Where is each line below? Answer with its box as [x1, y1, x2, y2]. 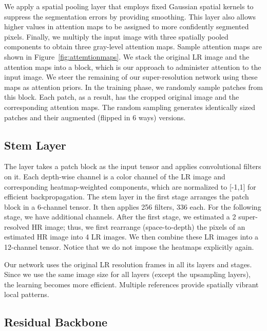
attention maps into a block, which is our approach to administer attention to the [4, 61, 261, 72]
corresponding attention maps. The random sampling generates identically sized [4, 101, 255, 112]
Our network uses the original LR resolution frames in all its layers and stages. [4, 259, 252, 269]
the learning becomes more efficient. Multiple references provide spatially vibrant [4, 279, 259, 289]
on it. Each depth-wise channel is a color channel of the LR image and [4, 171, 225, 181]
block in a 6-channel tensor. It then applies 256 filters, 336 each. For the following [4, 201, 261, 212]
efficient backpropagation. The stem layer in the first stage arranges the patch [4, 191, 249, 202]
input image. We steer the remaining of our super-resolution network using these [4, 71, 258, 82]
